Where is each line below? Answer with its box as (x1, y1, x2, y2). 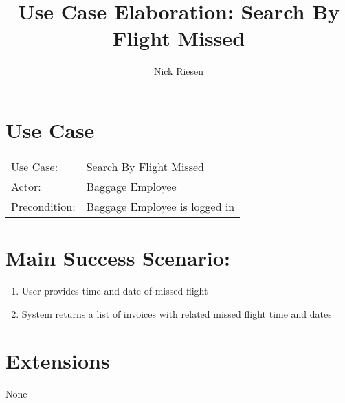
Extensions (5, 347, 110, 375)
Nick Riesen (153, 64, 204, 78)
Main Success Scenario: (5, 244, 230, 272)
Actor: (11, 178, 41, 194)
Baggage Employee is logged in (86, 198, 235, 214)
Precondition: (11, 198, 76, 214)
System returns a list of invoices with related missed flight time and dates (21, 306, 332, 321)
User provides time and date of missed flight (21, 283, 208, 297)
